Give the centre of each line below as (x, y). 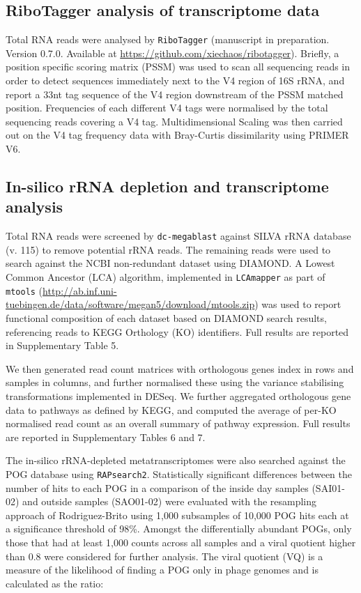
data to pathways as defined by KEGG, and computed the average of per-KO (171, 409)
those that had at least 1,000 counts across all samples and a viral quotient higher (181, 542)
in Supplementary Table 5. (62, 345)
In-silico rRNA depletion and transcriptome (167, 186)
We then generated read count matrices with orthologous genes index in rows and (180, 368)
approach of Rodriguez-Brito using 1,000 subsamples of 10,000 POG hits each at (177, 515)
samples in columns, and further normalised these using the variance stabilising (175, 382)
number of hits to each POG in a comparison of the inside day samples (157, 487)
